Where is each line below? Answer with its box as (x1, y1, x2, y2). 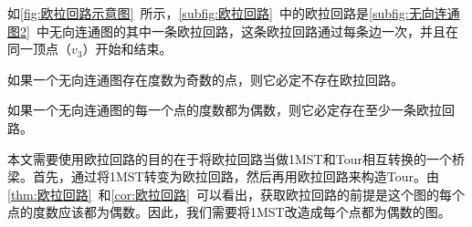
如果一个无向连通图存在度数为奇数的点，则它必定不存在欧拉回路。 (7, 69, 404, 88)
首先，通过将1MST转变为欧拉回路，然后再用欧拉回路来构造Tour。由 (32, 167, 439, 186)
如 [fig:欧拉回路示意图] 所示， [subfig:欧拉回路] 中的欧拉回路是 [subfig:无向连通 (7, 4, 460, 22)
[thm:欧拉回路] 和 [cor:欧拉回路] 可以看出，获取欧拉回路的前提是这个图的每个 (7, 184, 465, 203)
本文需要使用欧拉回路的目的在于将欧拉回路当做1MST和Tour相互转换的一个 (7, 149, 452, 168)
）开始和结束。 (82, 39, 173, 58)
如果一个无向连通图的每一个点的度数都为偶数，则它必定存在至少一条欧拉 (7, 100, 442, 119)
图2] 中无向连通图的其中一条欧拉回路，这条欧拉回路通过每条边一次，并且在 (7, 21, 458, 40)
